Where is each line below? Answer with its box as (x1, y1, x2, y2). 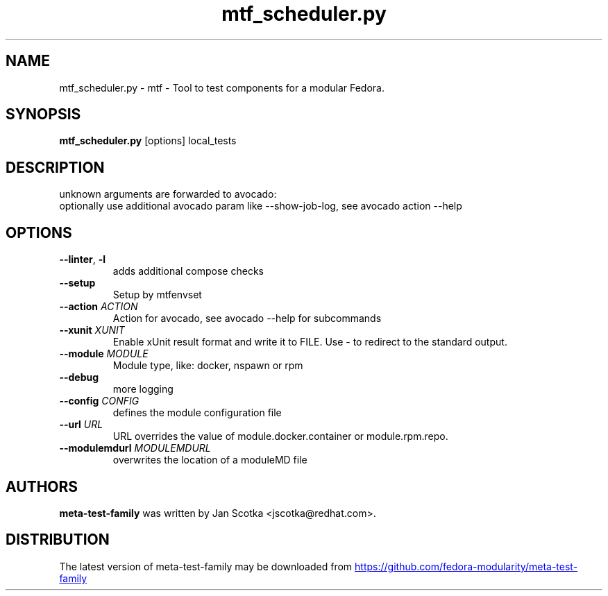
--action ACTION (59, 300, 138, 313)
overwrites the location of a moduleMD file (112, 454, 307, 466)
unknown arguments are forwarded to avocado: (59, 188, 277, 201)
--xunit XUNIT (59, 324, 125, 337)
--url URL (59, 418, 103, 431)
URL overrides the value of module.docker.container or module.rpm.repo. (112, 430, 448, 443)
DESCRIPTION (6, 158, 105, 176)
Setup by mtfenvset (112, 289, 202, 301)
